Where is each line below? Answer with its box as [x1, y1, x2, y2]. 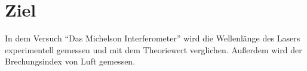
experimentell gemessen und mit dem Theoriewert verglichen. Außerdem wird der [5, 43, 302, 56]
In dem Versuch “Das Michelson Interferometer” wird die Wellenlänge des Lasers [5, 32, 300, 44]
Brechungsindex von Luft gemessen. [5, 55, 136, 67]
